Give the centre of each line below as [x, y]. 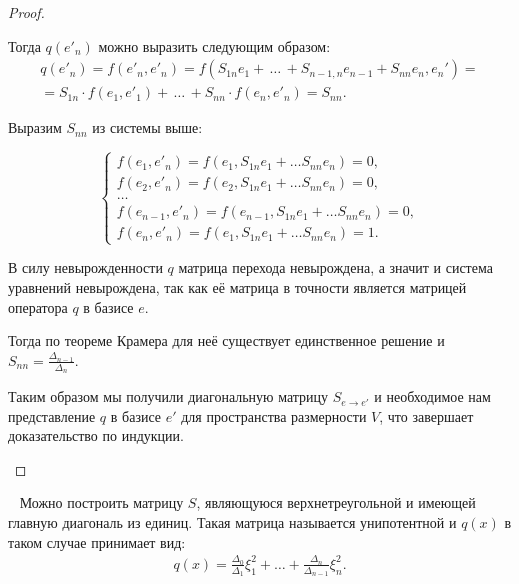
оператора [38, 306]
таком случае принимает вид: [97, 541]
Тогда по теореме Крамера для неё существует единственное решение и [226, 340]
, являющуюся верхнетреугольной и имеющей [336, 502]
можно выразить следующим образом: [214, 45]
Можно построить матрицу [101, 502]
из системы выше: [147, 127]
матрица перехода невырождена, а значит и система [335, 267]
